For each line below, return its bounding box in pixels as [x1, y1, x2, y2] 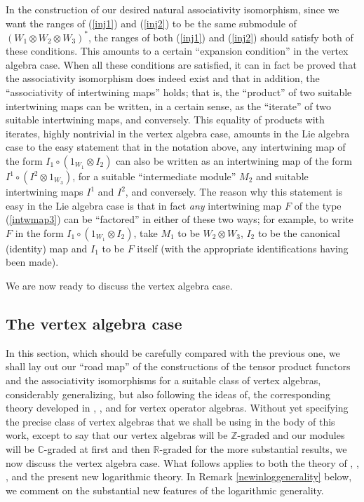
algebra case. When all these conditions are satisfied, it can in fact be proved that [6, 57, 357, 72]
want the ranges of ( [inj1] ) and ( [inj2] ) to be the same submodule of [6, 15, 297, 30]
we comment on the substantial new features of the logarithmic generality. [6, 482, 324, 497]
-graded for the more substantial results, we [159, 441, 347, 456]
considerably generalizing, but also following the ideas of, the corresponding [6, 386, 330, 401]
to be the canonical [257, 225, 341, 240]
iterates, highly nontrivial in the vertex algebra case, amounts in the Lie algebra [6, 125, 350, 140]
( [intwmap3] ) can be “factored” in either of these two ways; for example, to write [6, 212, 353, 226]
